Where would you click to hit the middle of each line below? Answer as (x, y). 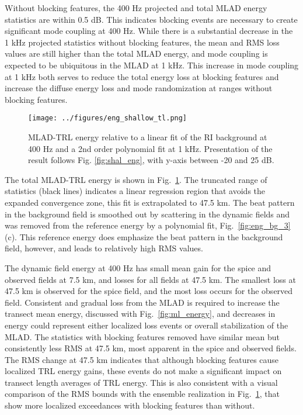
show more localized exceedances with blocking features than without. (130, 405)
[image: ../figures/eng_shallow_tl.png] (108, 118)
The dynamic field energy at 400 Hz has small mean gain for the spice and (138, 267)
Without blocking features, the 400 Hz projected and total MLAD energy (136, 8)
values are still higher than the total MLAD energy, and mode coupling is (136, 53)
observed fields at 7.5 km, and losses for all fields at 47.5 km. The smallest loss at (150, 279)
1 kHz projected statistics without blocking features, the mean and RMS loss (142, 42)
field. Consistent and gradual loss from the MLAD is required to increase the (142, 302)
